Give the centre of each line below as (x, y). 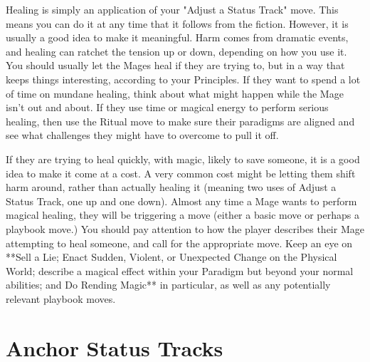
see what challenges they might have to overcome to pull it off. (142, 135)
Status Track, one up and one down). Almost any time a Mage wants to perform (181, 201)
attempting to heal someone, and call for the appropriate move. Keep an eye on (179, 243)
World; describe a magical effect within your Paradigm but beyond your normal (180, 270)
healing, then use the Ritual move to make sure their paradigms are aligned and (180, 121)
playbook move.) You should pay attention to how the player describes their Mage (185, 228)
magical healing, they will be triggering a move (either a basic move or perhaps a (183, 215)
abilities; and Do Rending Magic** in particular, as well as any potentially (168, 285)
